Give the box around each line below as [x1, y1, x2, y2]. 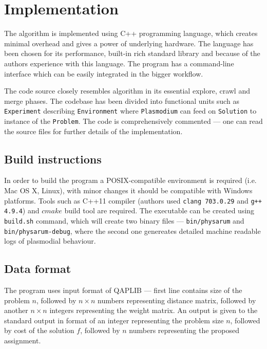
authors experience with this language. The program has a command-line [4, 58, 234, 68]
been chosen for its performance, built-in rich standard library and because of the [4, 48, 260, 59]
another [4, 305, 28, 316]
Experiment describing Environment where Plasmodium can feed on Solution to [4, 105, 257, 116]
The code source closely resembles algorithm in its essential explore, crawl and [4, 85, 250, 96]
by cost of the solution [4, 325, 74, 336]
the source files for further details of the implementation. [4, 125, 183, 136]
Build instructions [4, 151, 102, 167]
